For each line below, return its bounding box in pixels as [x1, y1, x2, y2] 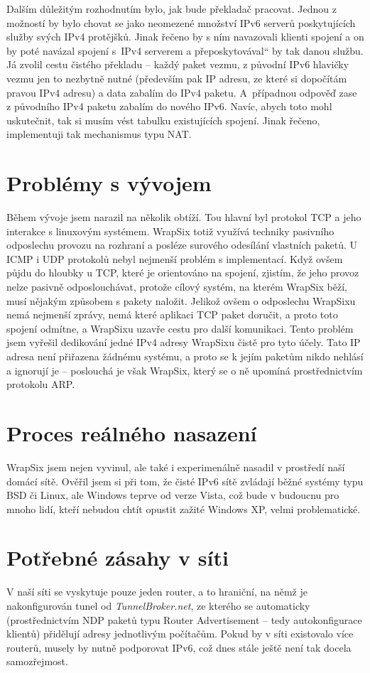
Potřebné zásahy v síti [6, 543, 229, 572]
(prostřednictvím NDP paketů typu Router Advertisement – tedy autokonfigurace [6, 612, 362, 627]
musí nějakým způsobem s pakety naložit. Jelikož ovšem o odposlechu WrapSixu [6, 293, 356, 308]
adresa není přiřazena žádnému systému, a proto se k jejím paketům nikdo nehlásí [6, 349, 364, 363]
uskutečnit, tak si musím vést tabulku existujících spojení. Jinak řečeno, [6, 112, 320, 127]
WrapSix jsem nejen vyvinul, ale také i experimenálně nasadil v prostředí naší [6, 459, 345, 474]
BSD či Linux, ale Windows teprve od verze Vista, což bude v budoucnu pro [6, 488, 339, 502]
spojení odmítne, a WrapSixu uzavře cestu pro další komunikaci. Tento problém [6, 321, 354, 335]
